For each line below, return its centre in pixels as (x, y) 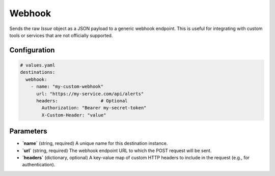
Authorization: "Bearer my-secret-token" (94, 108)
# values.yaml (38, 65)
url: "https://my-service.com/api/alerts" (90, 94)
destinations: (38, 72)
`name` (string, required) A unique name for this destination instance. (95, 143)
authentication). (39, 165)
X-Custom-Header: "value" (74, 115)
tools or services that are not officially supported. (61, 35)
